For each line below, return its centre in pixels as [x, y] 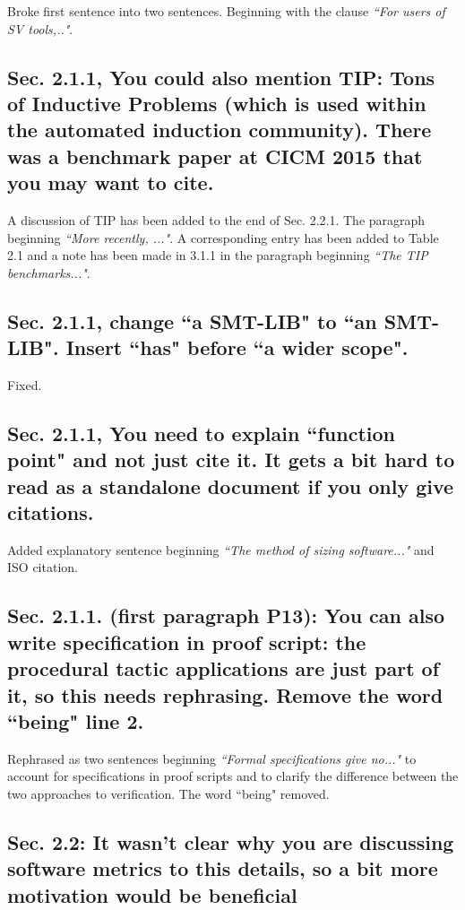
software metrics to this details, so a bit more [223, 868]
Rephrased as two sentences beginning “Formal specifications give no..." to [212, 758]
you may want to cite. [111, 182]
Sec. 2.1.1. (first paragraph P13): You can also [226, 615]
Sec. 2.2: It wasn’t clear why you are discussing [231, 842]
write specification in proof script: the [187, 641]
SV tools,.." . [40, 28]
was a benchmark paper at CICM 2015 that [215, 156]
